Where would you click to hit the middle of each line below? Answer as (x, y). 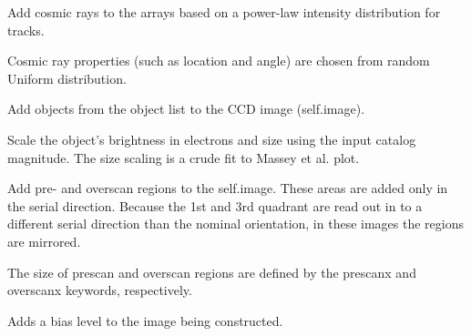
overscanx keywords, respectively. (100, 290)
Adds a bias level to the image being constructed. (145, 320)
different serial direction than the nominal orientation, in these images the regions (236, 224)
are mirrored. (44, 241)
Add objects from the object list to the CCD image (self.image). (186, 109)
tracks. (26, 30)
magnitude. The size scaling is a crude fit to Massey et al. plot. (184, 157)
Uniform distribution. (67, 78)
